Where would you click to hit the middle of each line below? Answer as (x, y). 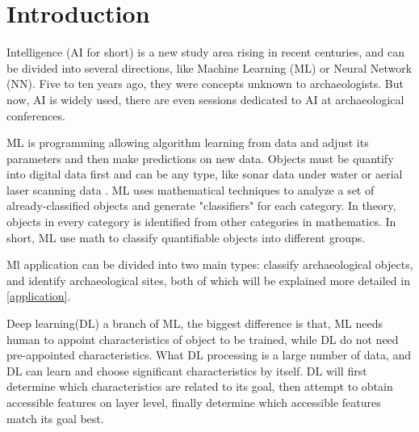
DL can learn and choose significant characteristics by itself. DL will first (187, 370)
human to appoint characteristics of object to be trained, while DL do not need (203, 339)
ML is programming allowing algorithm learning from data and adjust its (188, 143)
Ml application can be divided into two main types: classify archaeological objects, (210, 264)
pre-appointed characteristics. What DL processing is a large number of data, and (209, 355)
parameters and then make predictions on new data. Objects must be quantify (200, 158)
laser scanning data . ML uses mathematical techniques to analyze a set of (191, 189)
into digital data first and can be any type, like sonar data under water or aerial (205, 174)
